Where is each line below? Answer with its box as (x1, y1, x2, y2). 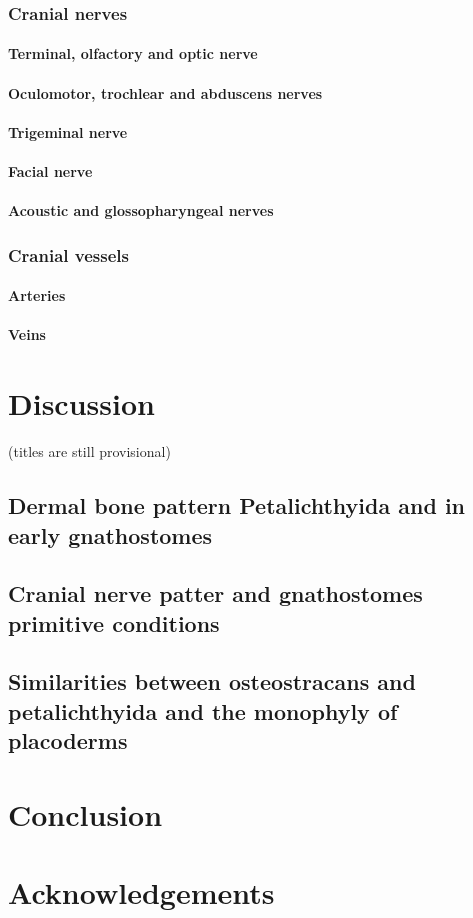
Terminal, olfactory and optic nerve (8, 43, 258, 64)
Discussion (8, 383, 155, 424)
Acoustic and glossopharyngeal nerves (8, 200, 274, 221)
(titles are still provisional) (8, 441, 171, 462)
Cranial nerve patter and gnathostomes (8, 578, 423, 609)
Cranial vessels (8, 242, 129, 267)
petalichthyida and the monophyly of (8, 695, 398, 726)
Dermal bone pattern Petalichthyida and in (8, 490, 466, 521)
